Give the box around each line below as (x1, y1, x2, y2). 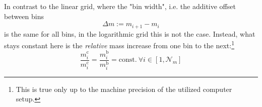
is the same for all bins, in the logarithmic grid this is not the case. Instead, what (4, 28, 255, 39)
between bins (4, 11, 44, 21)
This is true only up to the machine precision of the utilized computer (16, 83, 232, 94)
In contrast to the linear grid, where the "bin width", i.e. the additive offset (4, 1, 236, 11)
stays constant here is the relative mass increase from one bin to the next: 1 (4, 39, 235, 50)
